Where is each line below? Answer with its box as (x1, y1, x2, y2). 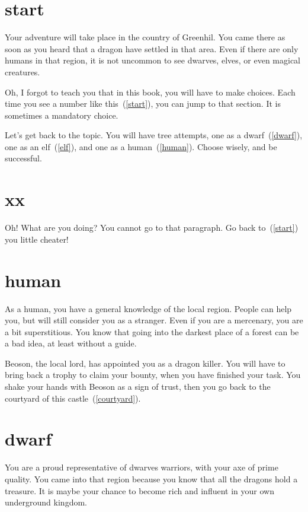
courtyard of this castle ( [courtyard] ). (5, 392, 141, 404)
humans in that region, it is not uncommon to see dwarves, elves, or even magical (5, 54, 300, 66)
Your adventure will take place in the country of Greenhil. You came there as (5, 31, 285, 43)
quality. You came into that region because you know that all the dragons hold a (5, 472, 298, 485)
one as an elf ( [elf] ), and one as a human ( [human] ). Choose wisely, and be (5, 140, 277, 152)
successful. (5, 152, 42, 164)
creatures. (5, 65, 40, 78)
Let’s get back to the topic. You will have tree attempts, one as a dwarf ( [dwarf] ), (5, 129, 303, 141)
